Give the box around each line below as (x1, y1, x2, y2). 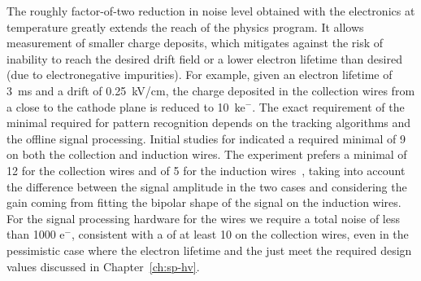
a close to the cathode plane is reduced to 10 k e (7, 98, 245, 115)
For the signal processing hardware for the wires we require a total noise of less (7, 209, 401, 226)
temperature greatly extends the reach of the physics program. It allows (7, 18, 364, 35)
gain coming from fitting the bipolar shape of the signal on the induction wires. (7, 194, 401, 211)
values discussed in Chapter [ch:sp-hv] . (7, 257, 200, 274)
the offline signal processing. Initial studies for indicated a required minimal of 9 (7, 130, 406, 147)
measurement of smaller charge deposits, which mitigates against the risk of (7, 34, 384, 51)
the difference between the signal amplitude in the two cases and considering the (7, 178, 407, 195)
